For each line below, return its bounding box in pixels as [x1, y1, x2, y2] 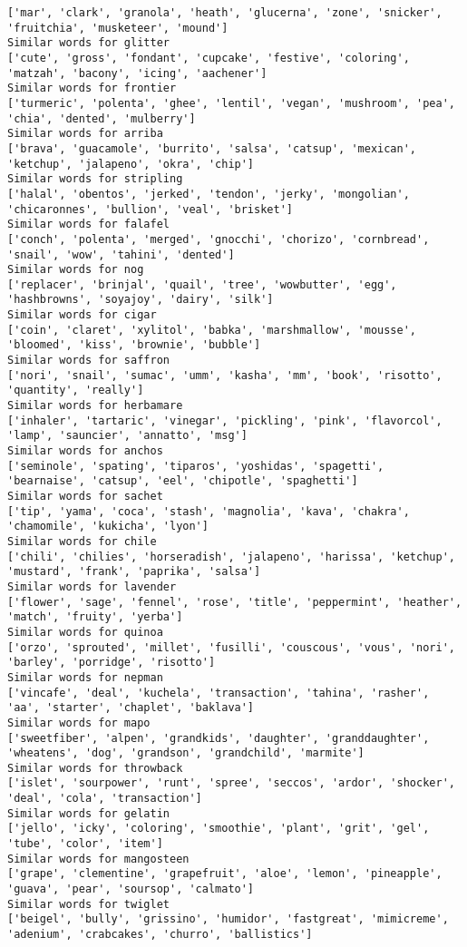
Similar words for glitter [7, 36, 170, 50]
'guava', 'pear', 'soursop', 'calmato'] [7, 883, 255, 896]
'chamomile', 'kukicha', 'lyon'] [7, 520, 209, 533]
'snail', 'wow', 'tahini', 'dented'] [7, 248, 235, 261]
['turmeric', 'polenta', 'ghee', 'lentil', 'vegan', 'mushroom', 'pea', [7, 96, 455, 110]
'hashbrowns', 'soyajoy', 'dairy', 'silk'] [7, 293, 274, 307]
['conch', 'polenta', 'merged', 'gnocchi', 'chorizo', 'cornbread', [7, 232, 430, 246]
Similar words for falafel [7, 218, 170, 231]
